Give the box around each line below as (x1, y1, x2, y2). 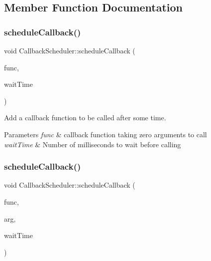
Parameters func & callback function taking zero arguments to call (4, 129, 207, 139)
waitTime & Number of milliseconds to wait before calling (4, 139, 181, 149)
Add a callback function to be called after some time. (4, 112, 166, 123)
